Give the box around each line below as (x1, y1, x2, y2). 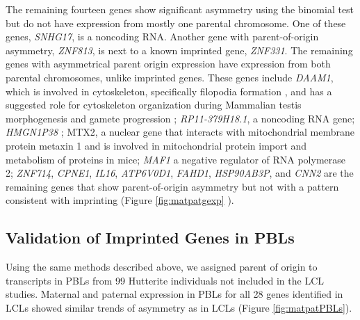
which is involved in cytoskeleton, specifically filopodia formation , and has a (6, 83, 332, 98)
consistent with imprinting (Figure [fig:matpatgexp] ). (6, 193, 234, 207)
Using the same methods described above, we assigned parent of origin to (6, 259, 318, 274)
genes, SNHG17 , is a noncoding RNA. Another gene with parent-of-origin (6, 29, 319, 44)
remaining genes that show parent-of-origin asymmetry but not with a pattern (6, 179, 339, 193)
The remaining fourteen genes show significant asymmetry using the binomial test (6, 2, 354, 16)
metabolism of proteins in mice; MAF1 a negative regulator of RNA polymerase (6, 152, 346, 166)
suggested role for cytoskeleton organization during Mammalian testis (6, 97, 302, 112)
